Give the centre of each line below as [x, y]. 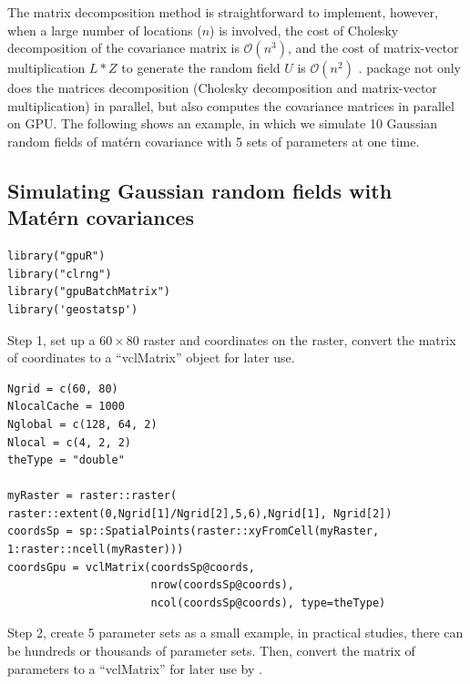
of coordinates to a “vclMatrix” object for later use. [151, 357]
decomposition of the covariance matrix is [123, 48]
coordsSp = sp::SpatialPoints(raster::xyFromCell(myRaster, [194, 531]
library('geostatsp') [73, 309]
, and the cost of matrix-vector [373, 48]
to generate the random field [201, 68]
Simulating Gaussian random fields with [200, 190]
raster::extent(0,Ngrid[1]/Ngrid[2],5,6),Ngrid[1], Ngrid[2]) [200, 513]
